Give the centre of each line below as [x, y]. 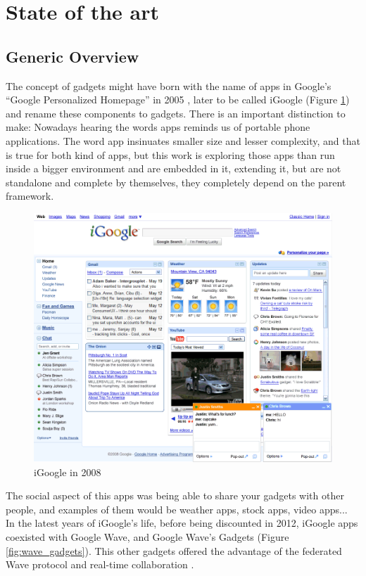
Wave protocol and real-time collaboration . [100, 564]
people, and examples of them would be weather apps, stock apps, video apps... [177, 509]
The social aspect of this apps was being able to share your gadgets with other [175, 495]
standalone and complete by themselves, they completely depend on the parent [176, 182]
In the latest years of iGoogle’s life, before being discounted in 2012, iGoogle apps [182, 523]
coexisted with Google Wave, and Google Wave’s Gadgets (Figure [147, 537]
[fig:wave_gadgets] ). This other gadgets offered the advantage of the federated [174, 550]
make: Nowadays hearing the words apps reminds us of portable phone [158, 127]
